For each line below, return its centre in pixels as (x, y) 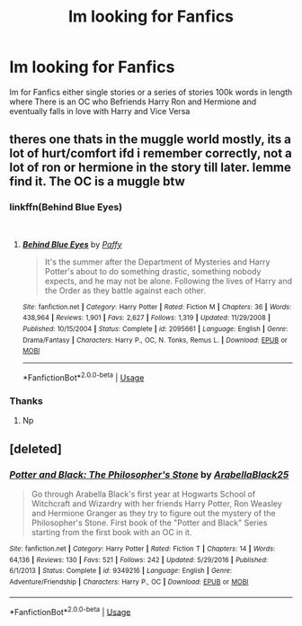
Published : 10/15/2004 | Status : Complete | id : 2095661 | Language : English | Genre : (155, 329)
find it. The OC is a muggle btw (98, 182)
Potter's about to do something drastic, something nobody (153, 271)
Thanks (26, 400)
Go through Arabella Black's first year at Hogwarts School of (143, 494)
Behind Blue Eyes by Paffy (72, 244)
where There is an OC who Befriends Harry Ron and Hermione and (133, 102)
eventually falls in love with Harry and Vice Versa (100, 111)
